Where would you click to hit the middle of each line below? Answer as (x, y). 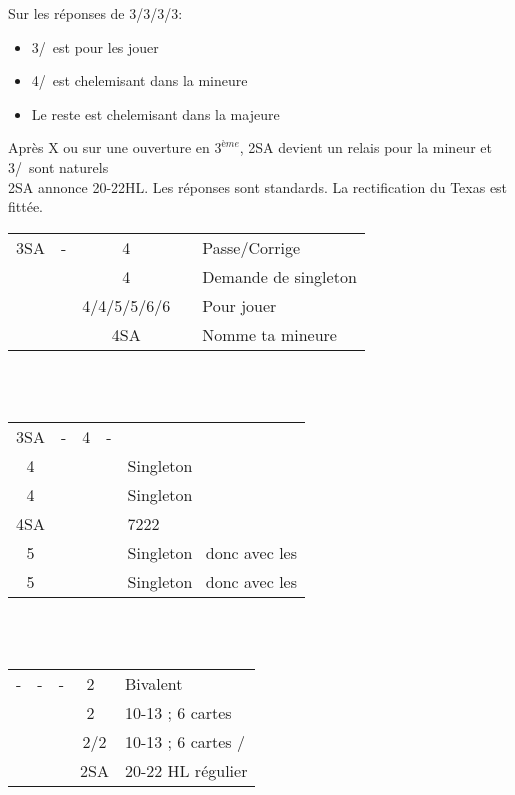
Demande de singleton (279, 276)
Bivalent (153, 684)
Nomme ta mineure (269, 334)
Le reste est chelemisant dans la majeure (155, 113)
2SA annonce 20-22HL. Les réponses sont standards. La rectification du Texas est (258, 186)
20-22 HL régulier (186, 771)
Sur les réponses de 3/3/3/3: (95, 13)
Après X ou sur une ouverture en (109, 147)
